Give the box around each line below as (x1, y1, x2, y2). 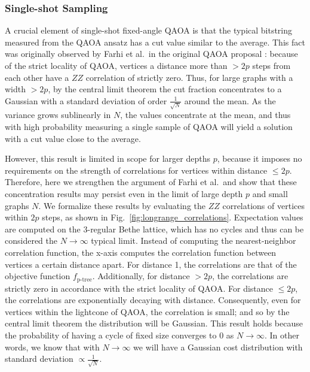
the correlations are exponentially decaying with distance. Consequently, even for (5, 294, 301, 306)
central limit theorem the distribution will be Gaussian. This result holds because (5, 317, 303, 329)
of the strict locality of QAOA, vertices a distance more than (5, 59, 228, 71)
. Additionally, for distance (92, 270, 190, 282)
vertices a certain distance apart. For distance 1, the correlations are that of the (5, 258, 297, 270)
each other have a (5, 71, 69, 83)
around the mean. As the (184, 94, 276, 107)
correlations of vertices (222, 199, 305, 211)
